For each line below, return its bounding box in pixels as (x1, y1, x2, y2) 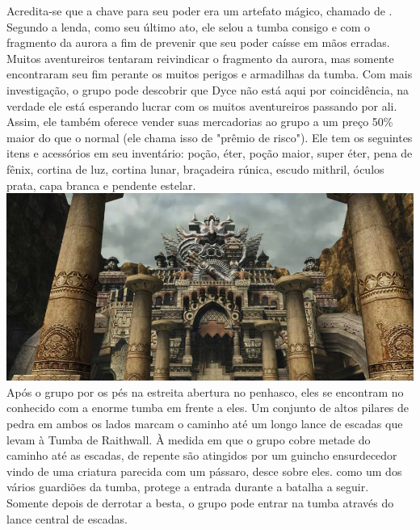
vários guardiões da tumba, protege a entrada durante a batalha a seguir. (6, 478, 369, 495)
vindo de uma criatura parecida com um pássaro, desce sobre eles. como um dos (6, 462, 402, 479)
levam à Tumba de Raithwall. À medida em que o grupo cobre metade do (6, 431, 371, 448)
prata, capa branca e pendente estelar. (6, 176, 196, 193)
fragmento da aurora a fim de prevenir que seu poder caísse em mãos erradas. (6, 34, 390, 51)
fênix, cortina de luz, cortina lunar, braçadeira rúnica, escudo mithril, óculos (6, 160, 384, 177)
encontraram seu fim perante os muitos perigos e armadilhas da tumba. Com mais (6, 65, 413, 82)
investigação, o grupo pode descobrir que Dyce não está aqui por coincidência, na (6, 81, 409, 98)
